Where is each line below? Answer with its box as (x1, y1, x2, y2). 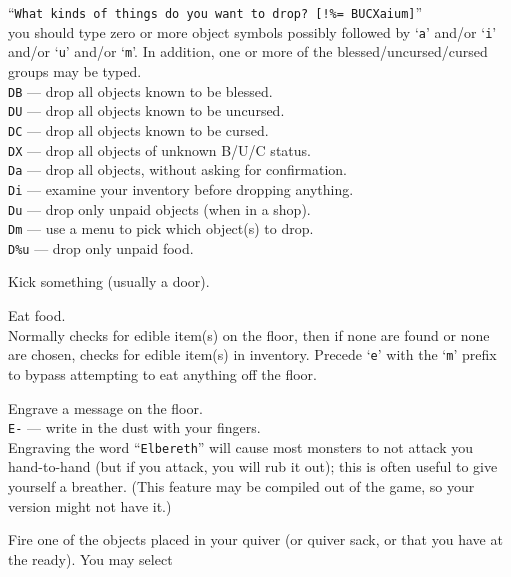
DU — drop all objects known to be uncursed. (8, 100, 285, 121)
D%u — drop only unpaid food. (8, 237, 194, 258)
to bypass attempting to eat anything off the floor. (8, 363, 317, 384)
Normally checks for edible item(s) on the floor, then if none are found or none (8, 324, 490, 345)
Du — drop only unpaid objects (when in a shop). (8, 198, 311, 219)
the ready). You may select (8, 548, 173, 569)
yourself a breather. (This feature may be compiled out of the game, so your (8, 476, 475, 496)
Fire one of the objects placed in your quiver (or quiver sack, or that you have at (8, 529, 503, 550)
